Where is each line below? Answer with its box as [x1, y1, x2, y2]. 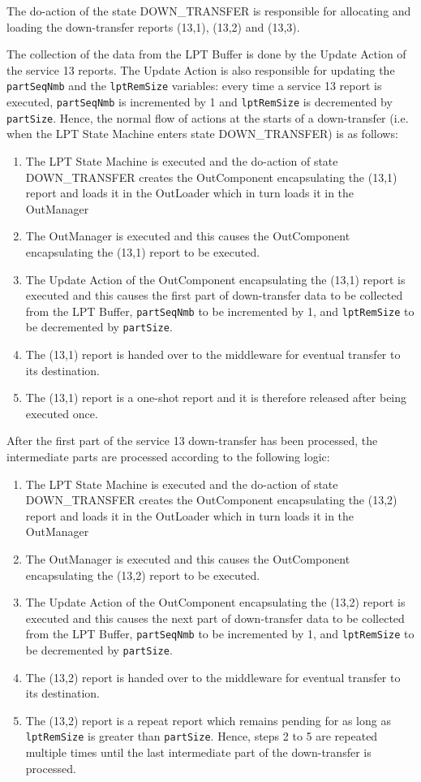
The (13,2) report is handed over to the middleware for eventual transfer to [25, 668, 401, 685]
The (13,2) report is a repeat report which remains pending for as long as [25, 711, 391, 728]
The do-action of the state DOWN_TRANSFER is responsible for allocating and [6, 2, 411, 19]
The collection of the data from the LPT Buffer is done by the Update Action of [6, 45, 406, 63]
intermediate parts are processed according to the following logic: [6, 447, 330, 464]
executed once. [25, 404, 98, 421]
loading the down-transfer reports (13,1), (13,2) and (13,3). [6, 18, 300, 35]
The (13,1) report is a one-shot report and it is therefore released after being [25, 389, 407, 406]
